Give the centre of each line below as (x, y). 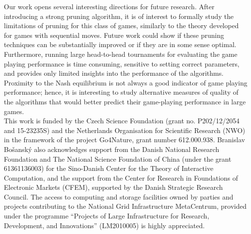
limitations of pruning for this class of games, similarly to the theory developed (121, 25)
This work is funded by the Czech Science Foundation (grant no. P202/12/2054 (122, 121)
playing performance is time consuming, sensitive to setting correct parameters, (122, 63)
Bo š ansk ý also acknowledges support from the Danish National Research (112, 149)
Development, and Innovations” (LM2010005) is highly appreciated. (104, 225)
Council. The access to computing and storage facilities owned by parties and (119, 196)
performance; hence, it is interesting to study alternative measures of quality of (121, 92)
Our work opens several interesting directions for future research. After (109, 6)
